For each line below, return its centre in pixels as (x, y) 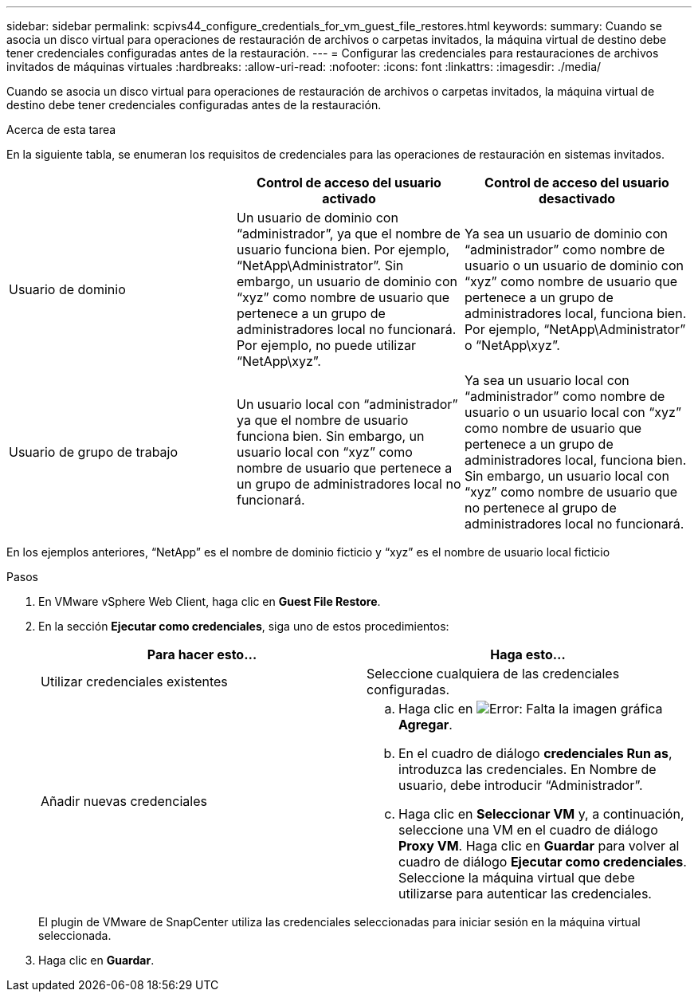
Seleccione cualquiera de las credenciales (493, 674)
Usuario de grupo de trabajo (94, 452)
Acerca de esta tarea (61, 130)
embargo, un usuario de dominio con (347, 281)
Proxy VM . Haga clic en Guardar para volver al (539, 846)
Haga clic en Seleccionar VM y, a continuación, (541, 814)
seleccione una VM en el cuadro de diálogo (528, 830)
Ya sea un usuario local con (547, 380)
